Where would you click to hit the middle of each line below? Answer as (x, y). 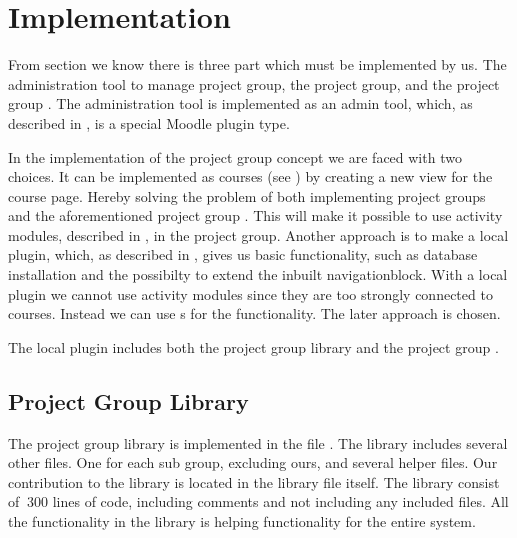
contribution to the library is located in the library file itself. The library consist (254, 481)
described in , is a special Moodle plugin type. (149, 122)
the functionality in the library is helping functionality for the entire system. (242, 521)
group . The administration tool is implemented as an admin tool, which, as (240, 103)
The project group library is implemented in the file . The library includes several (258, 442)
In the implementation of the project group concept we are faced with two (235, 156)
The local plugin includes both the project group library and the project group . (253, 346)
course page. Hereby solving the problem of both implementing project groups (247, 195)
